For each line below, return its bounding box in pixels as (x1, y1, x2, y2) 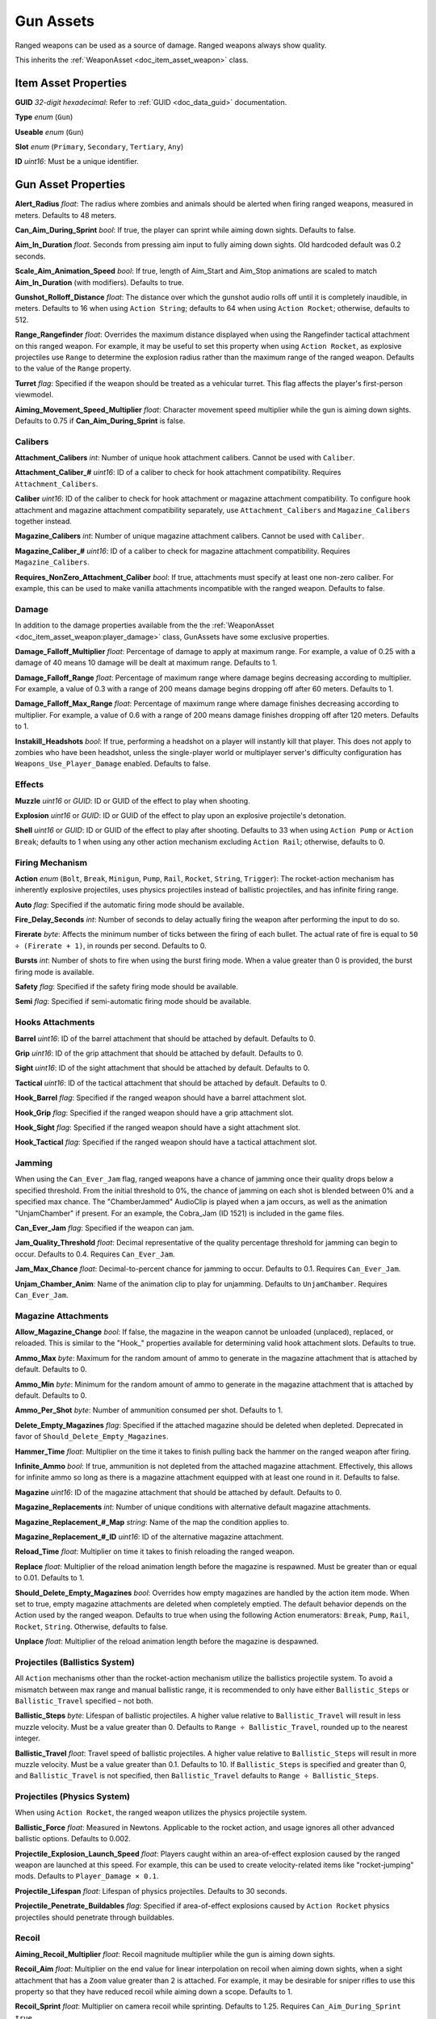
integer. (15, 1733, 40, 1744)
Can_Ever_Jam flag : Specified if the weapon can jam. (15, 1223, 195, 1232)
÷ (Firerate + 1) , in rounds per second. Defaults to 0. (15, 941, 208, 951)
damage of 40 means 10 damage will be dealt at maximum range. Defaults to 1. (15, 658, 278, 668)
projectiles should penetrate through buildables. (15, 1912, 175, 1922)
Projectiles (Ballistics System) (15, 1656, 135, 1668)
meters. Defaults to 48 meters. (15, 210, 117, 220)
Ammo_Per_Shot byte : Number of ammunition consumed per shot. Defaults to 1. (15, 1405, 283, 1415)
